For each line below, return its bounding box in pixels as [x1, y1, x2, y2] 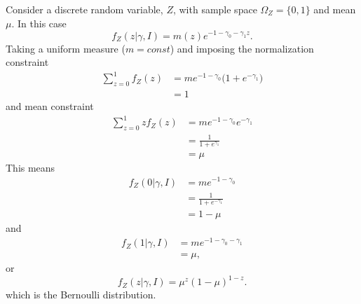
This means [6, 160, 55, 174]
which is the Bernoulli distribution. [6, 287, 156, 302]
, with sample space [172, 2, 257, 16]
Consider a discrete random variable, [6, 2, 163, 16]
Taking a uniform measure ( [6, 41, 125, 55]
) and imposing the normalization [170, 41, 314, 55]
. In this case [11, 15, 67, 30]
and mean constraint [6, 99, 94, 113]
